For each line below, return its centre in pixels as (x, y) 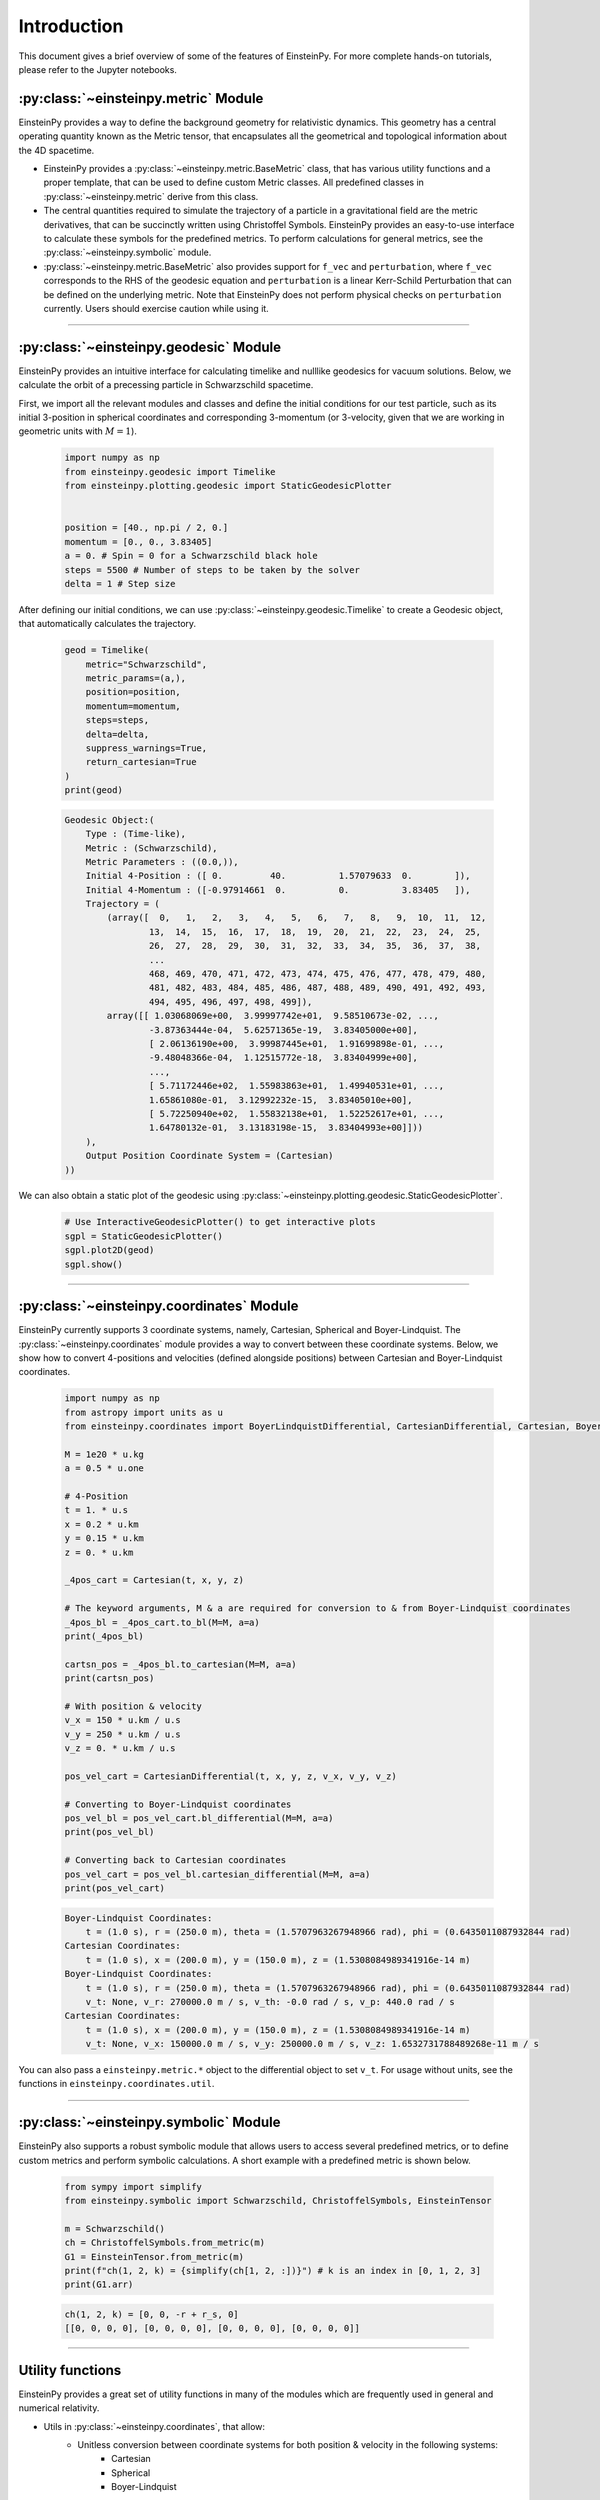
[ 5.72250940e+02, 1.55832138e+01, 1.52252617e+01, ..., (296, 1113)
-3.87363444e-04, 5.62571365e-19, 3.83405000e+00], (283, 1029)
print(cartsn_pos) (109, 1678)
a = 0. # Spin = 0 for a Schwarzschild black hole (191, 556)
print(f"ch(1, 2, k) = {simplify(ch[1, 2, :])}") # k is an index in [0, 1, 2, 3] (273, 2271)
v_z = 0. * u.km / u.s (120, 1748)
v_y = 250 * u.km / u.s (123, 1734)
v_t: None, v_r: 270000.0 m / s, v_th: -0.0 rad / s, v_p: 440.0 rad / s (270, 2001)
